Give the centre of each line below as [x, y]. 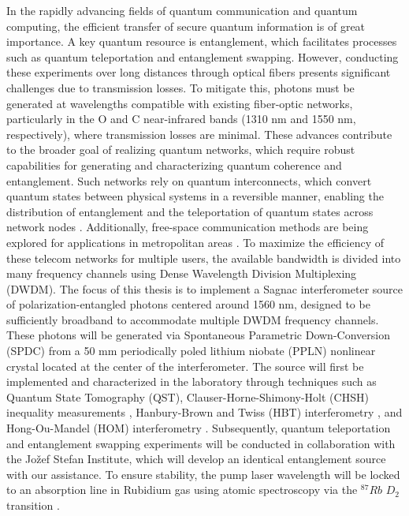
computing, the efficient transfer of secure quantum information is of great [186, 26]
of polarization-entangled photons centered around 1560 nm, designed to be [188, 304]
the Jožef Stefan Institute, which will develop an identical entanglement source [196, 459]
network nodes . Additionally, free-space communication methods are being [188, 227]
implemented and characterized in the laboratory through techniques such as [191, 381]
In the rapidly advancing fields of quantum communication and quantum [182, 10]
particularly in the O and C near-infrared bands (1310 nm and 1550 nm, [181, 119]
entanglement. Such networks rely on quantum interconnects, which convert [189, 180]
